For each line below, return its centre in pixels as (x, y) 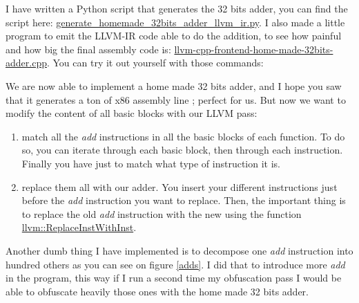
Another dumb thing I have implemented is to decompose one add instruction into (179, 250)
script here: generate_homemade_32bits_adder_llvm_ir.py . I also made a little (175, 22)
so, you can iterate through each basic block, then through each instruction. (182, 150)
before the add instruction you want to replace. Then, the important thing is (184, 200)
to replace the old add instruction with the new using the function (162, 213)
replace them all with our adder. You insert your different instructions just (179, 186)
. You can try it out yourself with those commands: (155, 63)
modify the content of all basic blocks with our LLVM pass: (132, 113)
